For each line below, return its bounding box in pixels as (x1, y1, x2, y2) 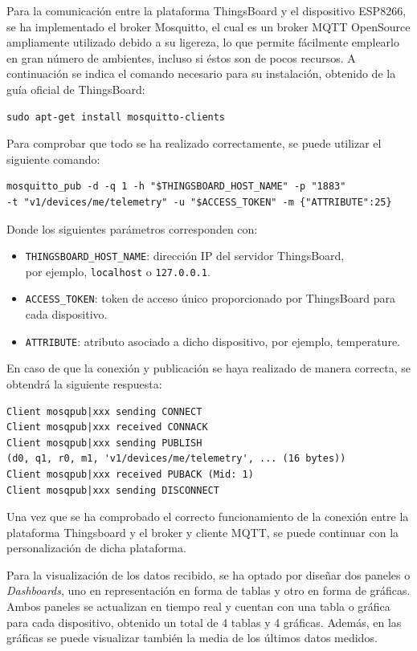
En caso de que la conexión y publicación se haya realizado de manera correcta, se (6, 360, 411, 376)
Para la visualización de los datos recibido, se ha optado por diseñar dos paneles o (6, 566, 411, 583)
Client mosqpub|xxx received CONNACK (6, 421, 208, 433)
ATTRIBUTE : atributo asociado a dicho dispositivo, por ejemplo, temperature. (25, 332, 400, 349)
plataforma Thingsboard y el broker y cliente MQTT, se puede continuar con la (6, 523, 399, 540)
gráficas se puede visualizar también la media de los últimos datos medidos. (6, 629, 378, 646)
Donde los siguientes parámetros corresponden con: (6, 220, 258, 237)
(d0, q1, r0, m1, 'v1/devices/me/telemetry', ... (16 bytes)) (6, 453, 346, 465)
